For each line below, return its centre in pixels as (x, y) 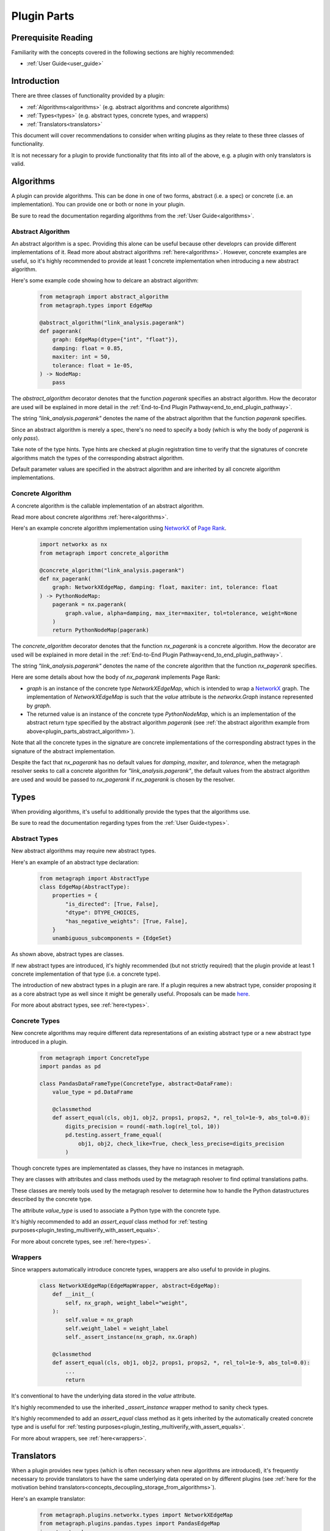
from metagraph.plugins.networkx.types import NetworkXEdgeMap (136, 1515)
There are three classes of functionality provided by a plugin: (88, 96)
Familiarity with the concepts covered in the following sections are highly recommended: (123, 53)
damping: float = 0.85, (88, 348)
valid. (18, 164)
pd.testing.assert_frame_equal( (113, 1135)
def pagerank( (61, 331)
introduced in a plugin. (40, 1042)
